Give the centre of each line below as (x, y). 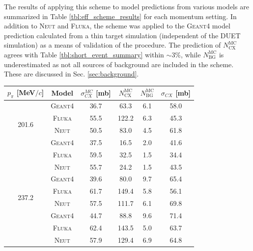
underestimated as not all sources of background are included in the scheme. (119, 64)
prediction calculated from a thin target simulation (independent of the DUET (122, 35)
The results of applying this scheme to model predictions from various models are (126, 6)
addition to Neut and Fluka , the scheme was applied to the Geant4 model (117, 26)
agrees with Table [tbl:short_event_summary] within (84, 54)
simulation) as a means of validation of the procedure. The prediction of (112, 45)
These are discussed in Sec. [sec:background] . (71, 74)
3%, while (186, 54)
